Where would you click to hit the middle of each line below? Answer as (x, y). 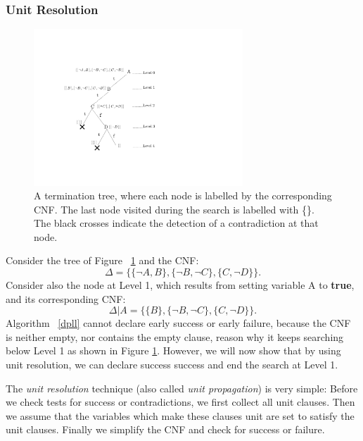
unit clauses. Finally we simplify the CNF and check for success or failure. (165, 429)
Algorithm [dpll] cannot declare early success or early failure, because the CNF (178, 323)
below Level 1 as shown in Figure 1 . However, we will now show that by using (173, 350)
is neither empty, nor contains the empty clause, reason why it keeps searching (175, 336)
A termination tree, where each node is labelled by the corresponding (183, 195)
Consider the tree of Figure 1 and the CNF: (102, 260)
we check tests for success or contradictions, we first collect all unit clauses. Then (180, 402)
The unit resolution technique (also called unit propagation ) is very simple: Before (182, 388)
